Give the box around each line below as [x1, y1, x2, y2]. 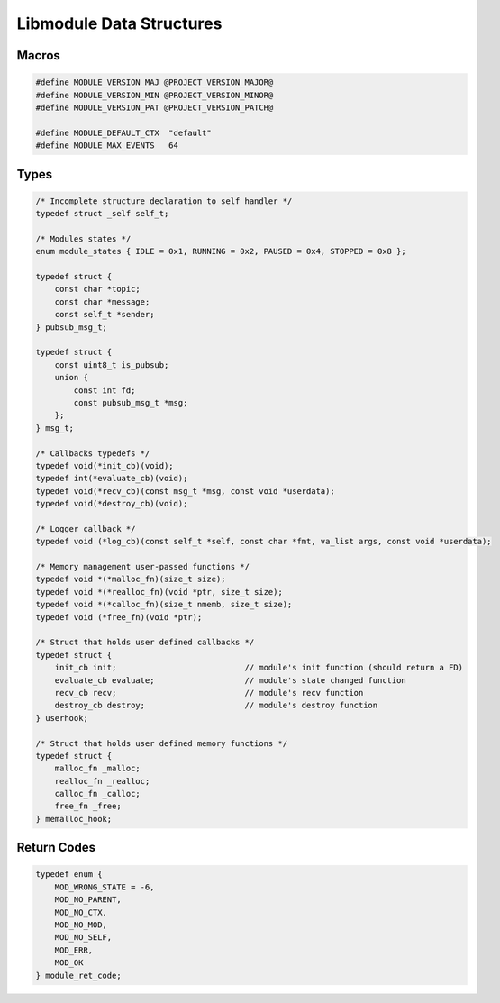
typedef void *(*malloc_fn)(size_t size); [35, 574, 226, 585]
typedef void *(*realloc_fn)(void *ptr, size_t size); [35, 587, 283, 597]
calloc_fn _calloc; [54, 789, 141, 799]
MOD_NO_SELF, [54, 933, 113, 943]
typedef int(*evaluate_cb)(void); [35, 473, 188, 484]
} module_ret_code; [35, 970, 122, 980]
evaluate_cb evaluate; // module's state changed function [54, 675, 407, 685]
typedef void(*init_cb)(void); [35, 460, 175, 470]
